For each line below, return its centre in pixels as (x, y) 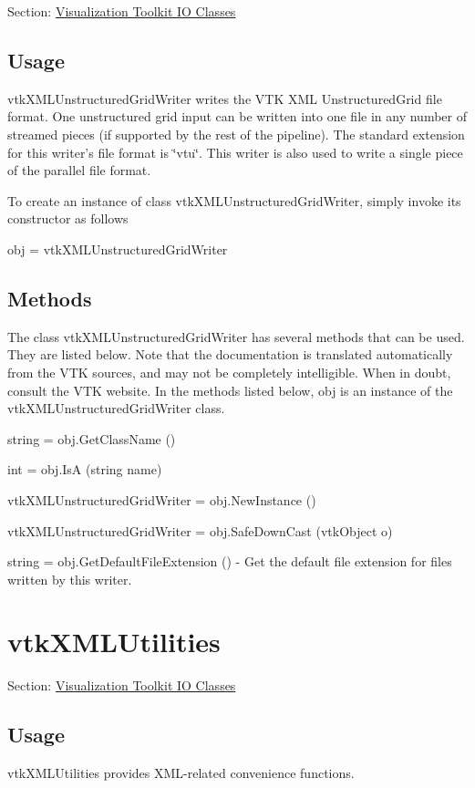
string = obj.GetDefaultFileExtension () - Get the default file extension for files (230, 561)
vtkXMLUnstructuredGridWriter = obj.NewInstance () (162, 499)
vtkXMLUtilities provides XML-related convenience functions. (181, 773)
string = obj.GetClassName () (92, 438)
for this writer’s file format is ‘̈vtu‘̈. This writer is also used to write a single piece (235, 152)
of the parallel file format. (79, 170)
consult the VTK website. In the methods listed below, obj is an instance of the (230, 390)
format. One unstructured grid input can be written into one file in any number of (237, 116)
